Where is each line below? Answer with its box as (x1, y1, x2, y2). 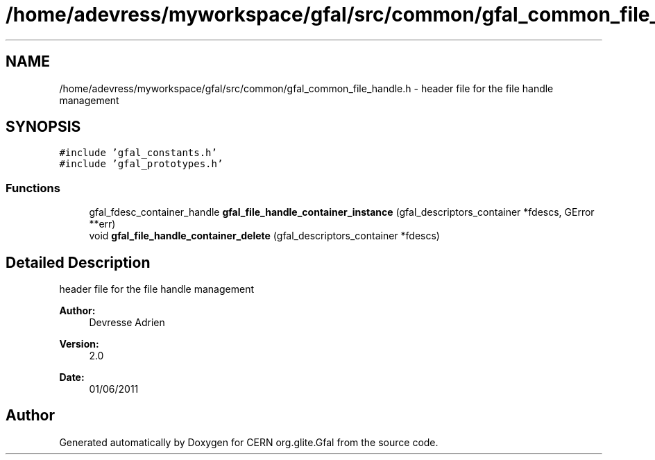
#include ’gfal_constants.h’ (59, 147, 217, 159)
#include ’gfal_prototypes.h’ (59, 158, 223, 170)
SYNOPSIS (6, 118, 81, 136)
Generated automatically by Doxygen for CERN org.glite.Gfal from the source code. (59, 436, 439, 448)
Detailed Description (6, 253, 151, 271)
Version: (59, 338, 99, 350)
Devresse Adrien (89, 316, 165, 329)
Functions (6, 180, 60, 195)
